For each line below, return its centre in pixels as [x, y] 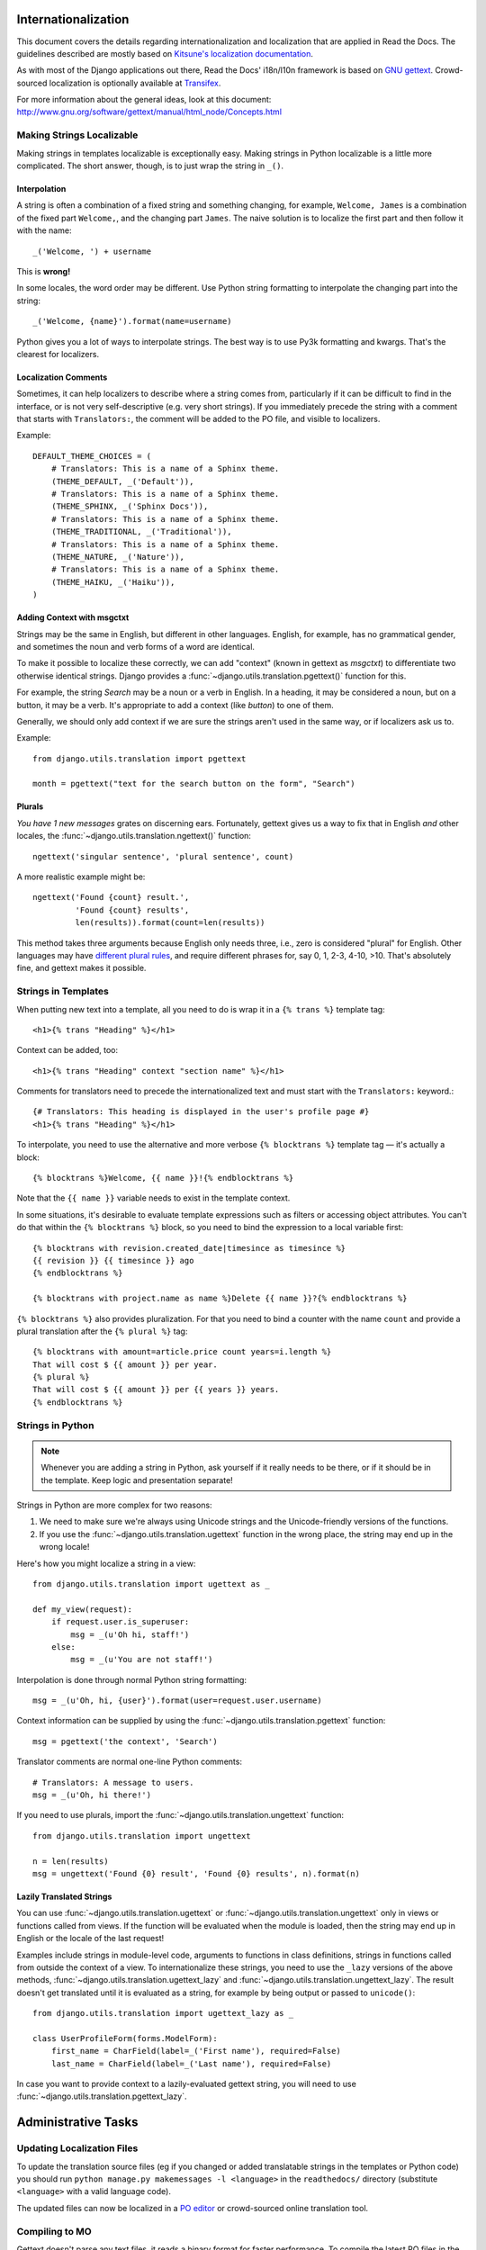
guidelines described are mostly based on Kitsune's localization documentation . [165, 53]
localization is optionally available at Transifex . [135, 83]
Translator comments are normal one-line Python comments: [130, 1762]
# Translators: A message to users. [113, 1782]
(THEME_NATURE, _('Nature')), [117, 557]
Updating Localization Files [77, 2148]
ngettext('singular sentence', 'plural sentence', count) [163, 856]
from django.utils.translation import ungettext [142, 1836]
